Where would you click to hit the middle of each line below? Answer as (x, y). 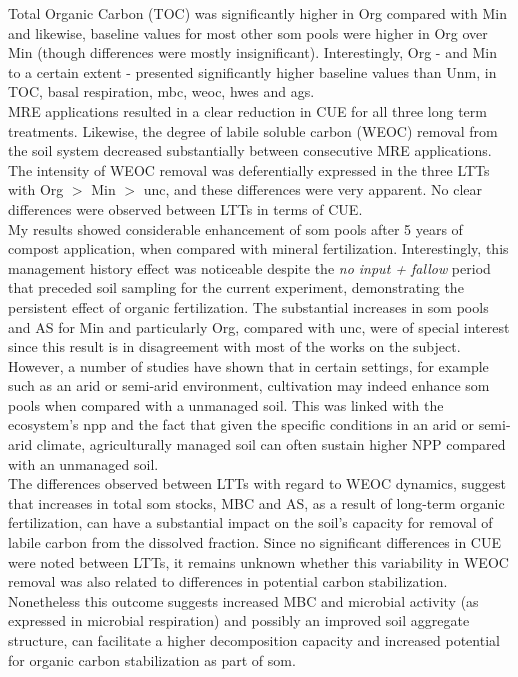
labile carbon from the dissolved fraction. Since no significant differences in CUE (255, 542)
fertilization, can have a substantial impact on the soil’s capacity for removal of (250, 522)
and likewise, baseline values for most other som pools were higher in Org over (248, 32)
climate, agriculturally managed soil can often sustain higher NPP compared (271, 444)
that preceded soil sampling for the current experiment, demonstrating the (236, 287)
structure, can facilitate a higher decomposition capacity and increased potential (254, 640)
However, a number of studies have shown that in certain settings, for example (248, 365)
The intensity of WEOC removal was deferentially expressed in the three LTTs (249, 169)
